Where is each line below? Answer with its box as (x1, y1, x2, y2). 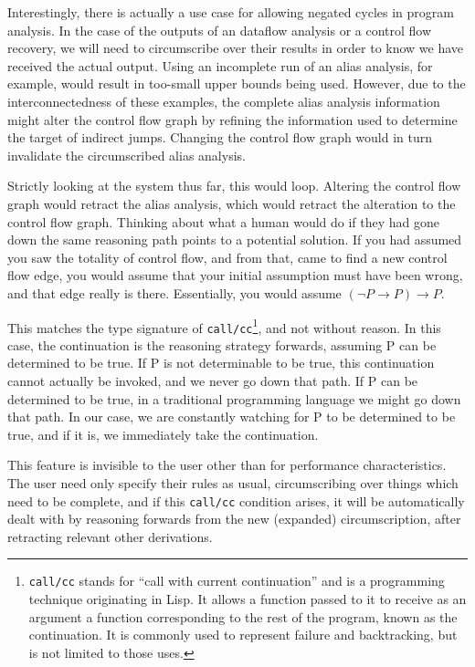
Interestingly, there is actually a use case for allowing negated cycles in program (7, 3, 454, 21)
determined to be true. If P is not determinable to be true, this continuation (7, 353, 435, 372)
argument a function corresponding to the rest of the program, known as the (28, 607, 458, 626)
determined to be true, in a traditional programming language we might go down (7, 389, 461, 408)
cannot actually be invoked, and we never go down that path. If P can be (7, 371, 418, 390)
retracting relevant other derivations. (7, 526, 213, 546)
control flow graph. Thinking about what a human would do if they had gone (7, 212, 440, 231)
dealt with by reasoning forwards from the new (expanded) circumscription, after (7, 509, 461, 528)
